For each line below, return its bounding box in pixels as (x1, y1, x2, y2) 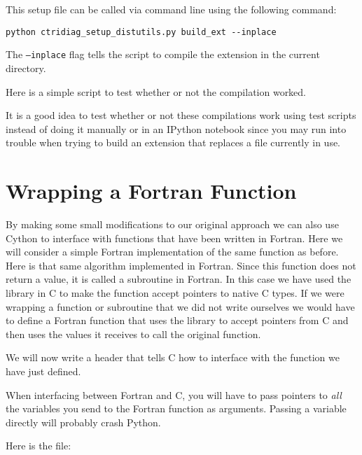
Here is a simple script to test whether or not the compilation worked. (6, 84, 307, 99)
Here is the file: (6, 438, 71, 453)
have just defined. (6, 363, 81, 378)
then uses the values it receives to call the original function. (6, 326, 261, 341)
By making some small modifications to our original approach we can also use (6, 217, 339, 231)
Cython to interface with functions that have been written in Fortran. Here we (6, 230, 343, 245)
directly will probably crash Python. (6, 414, 161, 429)
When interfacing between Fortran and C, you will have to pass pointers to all (6, 387, 342, 402)
